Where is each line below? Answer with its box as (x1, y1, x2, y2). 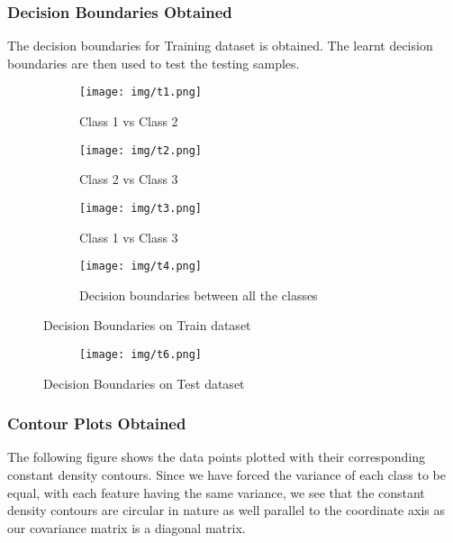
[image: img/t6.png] (79, 348, 203, 361)
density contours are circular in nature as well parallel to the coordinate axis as (7, 501, 445, 520)
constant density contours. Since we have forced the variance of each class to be (7, 465, 446, 484)
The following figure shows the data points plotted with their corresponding (7, 447, 426, 466)
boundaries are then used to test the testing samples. (7, 53, 300, 72)
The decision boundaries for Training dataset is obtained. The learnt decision (7, 36, 433, 55)
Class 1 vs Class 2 (79, 112, 178, 131)
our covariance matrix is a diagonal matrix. (7, 518, 246, 537)
